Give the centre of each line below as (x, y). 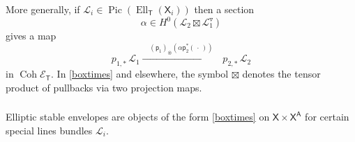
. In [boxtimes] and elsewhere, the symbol (140, 74)
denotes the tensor (281, 74)
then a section (224, 9)
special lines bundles (49, 130)
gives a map (31, 36)
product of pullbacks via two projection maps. (104, 87)
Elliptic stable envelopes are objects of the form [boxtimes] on (138, 117)
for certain (327, 117)
